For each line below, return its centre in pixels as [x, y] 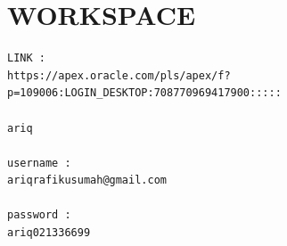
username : [39, 163]
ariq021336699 [49, 233]
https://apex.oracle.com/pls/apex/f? [119, 75]
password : [39, 215]
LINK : [26, 58]
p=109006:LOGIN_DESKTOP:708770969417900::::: [144, 93]
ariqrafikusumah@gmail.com [87, 180]
